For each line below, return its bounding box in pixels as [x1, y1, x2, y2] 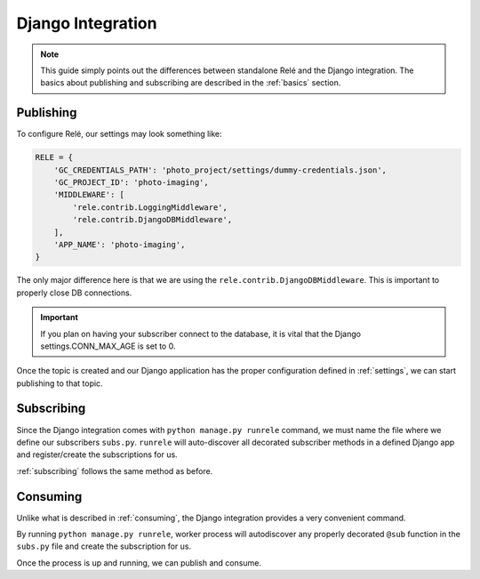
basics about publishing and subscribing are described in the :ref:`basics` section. [40, 77, 341, 88]
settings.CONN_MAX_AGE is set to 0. [40, 341, 176, 351]
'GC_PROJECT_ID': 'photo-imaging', [53, 178, 209, 187]
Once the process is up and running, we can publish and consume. [16, 557, 262, 568]
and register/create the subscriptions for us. [16, 449, 178, 460]
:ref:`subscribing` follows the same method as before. [16, 465, 213, 476]
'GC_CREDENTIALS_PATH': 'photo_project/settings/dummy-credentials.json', [53, 165, 387, 175]
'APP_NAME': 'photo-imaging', [53, 239, 186, 249]
